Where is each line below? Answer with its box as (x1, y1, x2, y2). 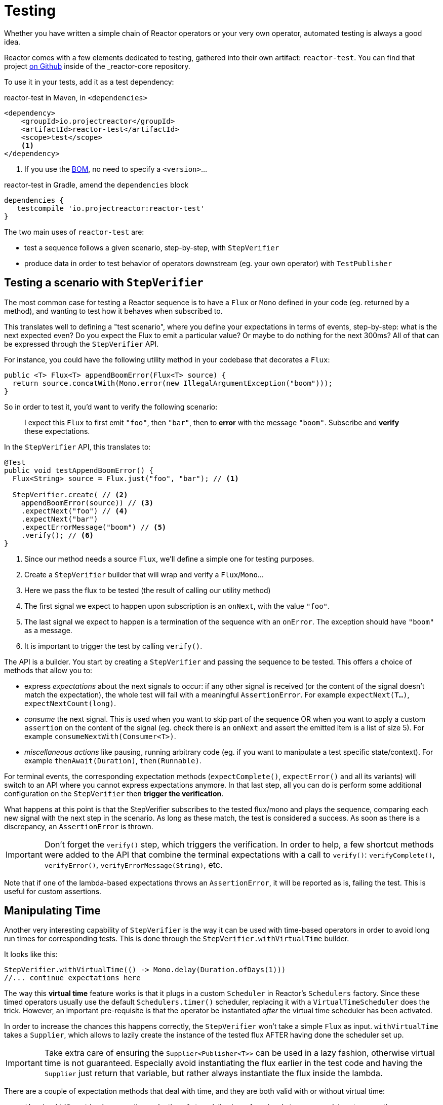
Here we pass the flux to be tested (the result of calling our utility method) (24, 585, 271, 595)
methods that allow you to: (4, 666, 93, 675)
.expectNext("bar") (21, 514, 98, 523)
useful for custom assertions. (4, 887, 102, 896)
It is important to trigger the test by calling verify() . (24, 641, 203, 650)
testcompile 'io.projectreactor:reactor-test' (17, 204, 205, 212)
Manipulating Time (4, 904, 101, 917)
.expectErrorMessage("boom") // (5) (21, 523, 167, 531)
